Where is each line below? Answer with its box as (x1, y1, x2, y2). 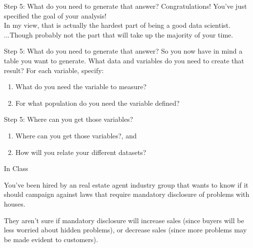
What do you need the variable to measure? (15, 81, 147, 92)
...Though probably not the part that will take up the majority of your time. (4, 29, 233, 39)
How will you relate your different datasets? (15, 147, 147, 157)
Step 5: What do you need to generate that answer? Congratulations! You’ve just (4, 1, 247, 11)
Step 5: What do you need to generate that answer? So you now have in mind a (4, 46, 243, 56)
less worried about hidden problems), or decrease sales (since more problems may (4, 225, 247, 235)
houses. (4, 198, 25, 209)
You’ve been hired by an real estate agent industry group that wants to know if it (4, 179, 249, 190)
